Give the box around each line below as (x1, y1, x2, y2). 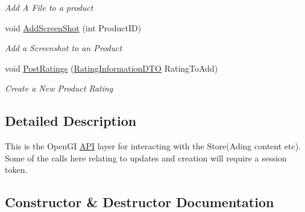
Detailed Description (5, 111, 137, 130)
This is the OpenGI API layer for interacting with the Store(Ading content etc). (5, 140, 301, 152)
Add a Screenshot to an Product (5, 42, 122, 54)
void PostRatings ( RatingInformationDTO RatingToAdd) (5, 61, 218, 74)
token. (5, 163, 28, 176)
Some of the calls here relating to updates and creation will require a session (5, 151, 287, 164)
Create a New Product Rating (5, 82, 113, 95)
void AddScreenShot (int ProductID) (5, 21, 142, 34)
